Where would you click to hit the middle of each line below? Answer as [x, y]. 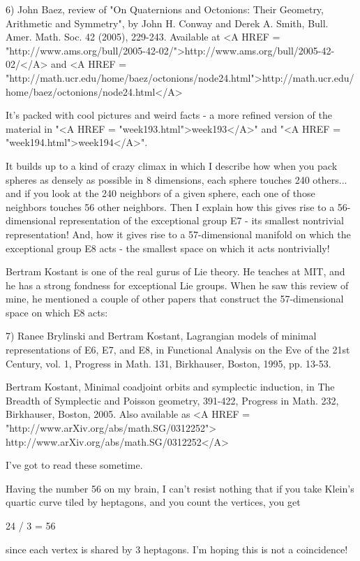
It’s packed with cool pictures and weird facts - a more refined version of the [169, 115]
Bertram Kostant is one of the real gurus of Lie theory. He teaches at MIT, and [175, 271]
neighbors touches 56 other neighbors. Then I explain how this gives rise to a [170, 206]
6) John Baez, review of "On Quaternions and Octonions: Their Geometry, [165, 9]
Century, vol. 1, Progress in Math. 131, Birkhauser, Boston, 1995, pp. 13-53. [168, 363]
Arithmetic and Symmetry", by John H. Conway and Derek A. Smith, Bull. [167, 23]
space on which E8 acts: [57, 312]
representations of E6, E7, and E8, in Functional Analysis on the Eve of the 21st [178, 350]
